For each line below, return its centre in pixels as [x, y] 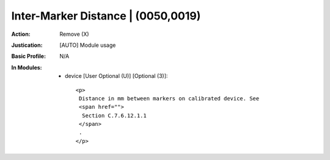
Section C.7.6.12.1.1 [114, 115]
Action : [21, 34]
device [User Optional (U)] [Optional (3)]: [116, 76]
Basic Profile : [28, 56]
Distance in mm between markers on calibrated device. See [169, 98]
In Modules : [27, 68]
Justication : [27, 45]
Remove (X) [74, 34]
